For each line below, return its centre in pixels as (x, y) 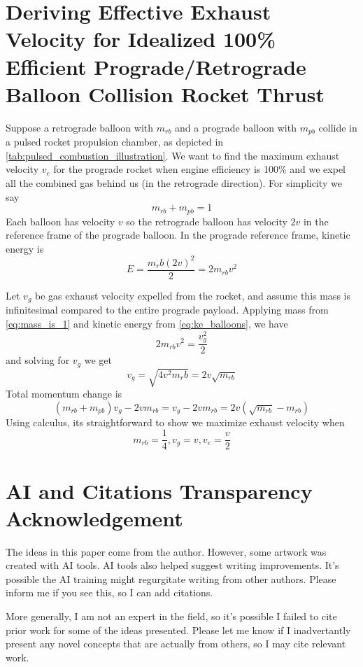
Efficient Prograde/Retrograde (156, 66)
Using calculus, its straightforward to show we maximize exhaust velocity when (175, 422)
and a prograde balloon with (236, 127)
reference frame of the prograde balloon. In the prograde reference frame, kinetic (178, 235)
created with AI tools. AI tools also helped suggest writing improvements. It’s (172, 565)
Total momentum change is (64, 394)
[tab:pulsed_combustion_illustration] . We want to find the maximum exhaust (173, 155)
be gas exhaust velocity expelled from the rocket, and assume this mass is (193, 295)
